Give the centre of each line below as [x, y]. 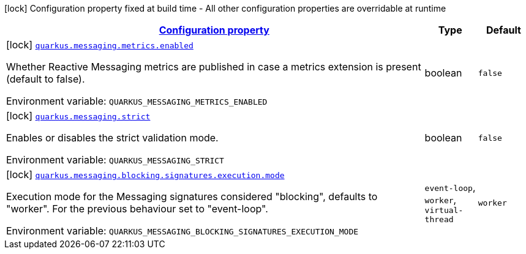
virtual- [444, 210]
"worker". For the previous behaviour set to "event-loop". [137, 209]
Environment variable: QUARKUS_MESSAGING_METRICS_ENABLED [137, 101]
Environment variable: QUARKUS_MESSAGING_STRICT [115, 160]
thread [439, 219]
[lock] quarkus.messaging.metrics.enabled [100, 45]
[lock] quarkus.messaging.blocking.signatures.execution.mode [145, 174]
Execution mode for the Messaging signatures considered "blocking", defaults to [192, 196]
